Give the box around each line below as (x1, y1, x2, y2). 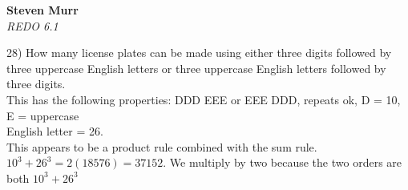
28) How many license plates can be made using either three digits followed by (6, 44, 392, 61)
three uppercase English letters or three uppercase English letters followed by (6, 59, 386, 76)
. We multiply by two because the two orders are (163, 154, 402, 171)
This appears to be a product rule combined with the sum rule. (6, 138, 317, 155)
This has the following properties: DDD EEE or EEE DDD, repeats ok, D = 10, (6, 91, 401, 107)
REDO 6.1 (6, 17, 59, 34)
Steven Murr (6, 2, 79, 18)
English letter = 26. (6, 123, 103, 139)
